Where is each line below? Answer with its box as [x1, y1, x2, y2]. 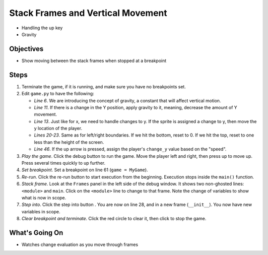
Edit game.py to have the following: [21, 91, 94, 97]
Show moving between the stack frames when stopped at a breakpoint [21, 58, 167, 64]
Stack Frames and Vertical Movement [9, 7, 167, 18]
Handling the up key [21, 25, 63, 31]
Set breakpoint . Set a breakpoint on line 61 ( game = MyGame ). [21, 167, 148, 173]
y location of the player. [34, 126, 82, 131]
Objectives [9, 45, 44, 53]
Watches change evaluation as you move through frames [21, 242, 138, 248]
